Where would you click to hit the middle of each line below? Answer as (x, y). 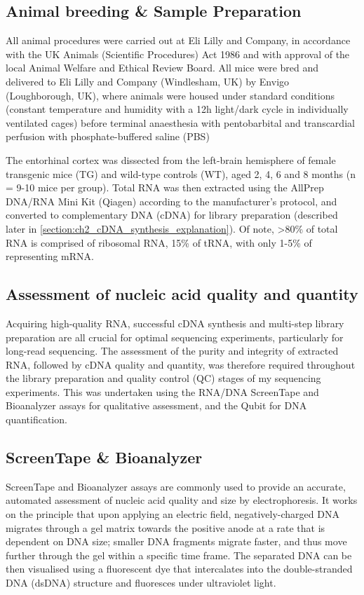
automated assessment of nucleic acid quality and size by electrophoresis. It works (182, 500)
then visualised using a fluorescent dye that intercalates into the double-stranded (179, 569)
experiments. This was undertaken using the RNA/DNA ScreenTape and (162, 391)
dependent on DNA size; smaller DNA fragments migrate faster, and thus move (176, 541)
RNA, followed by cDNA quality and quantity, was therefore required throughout (181, 364)
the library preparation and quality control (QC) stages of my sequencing (163, 378)
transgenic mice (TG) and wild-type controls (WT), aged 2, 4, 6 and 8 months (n (181, 173)
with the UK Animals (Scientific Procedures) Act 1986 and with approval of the (178, 54)
